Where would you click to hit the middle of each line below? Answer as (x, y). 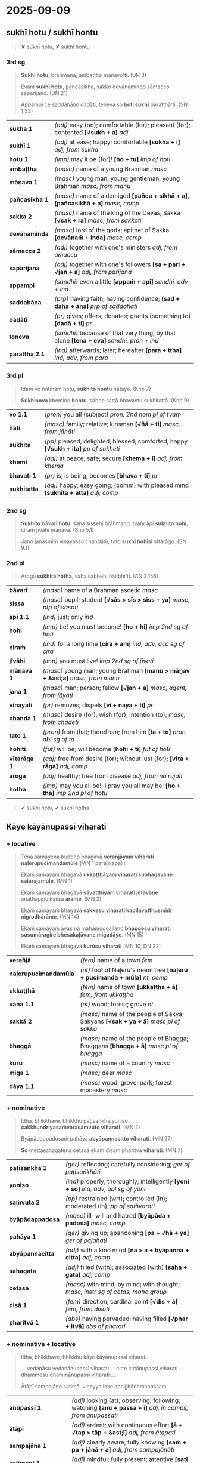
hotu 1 (19, 159)
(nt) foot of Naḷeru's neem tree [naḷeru (134, 969)
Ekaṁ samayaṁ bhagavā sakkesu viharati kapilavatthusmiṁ (96, 910)
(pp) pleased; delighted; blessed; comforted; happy (116, 441)
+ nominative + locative (41, 1344)
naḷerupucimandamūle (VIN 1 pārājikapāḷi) (73, 863)
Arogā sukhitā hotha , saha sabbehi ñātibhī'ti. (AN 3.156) (90, 576)
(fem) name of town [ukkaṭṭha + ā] (129, 987)
